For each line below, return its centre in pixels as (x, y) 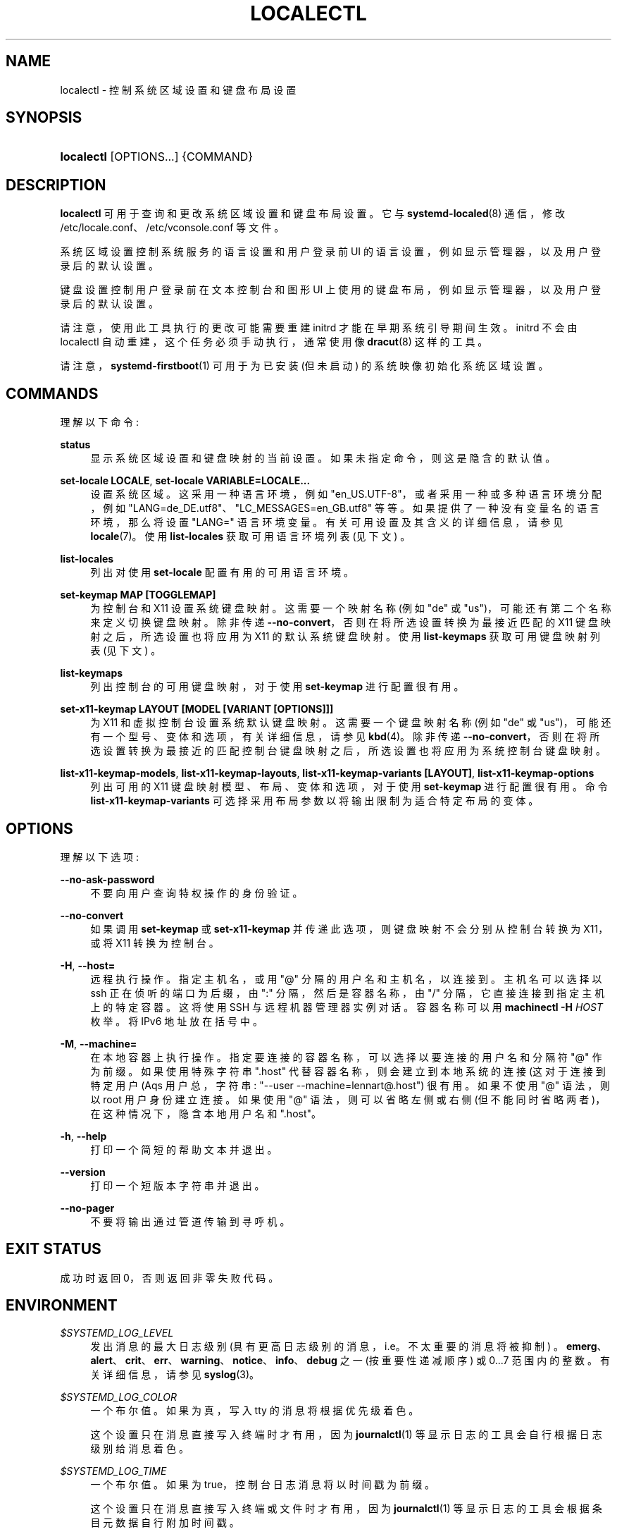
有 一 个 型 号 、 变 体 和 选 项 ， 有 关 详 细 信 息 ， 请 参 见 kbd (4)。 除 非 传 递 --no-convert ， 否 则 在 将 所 (345, 737)
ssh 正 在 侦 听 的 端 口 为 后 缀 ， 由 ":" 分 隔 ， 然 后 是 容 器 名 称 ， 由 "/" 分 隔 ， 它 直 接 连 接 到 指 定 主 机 (348, 993)
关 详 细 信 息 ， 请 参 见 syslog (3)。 (175, 1374)
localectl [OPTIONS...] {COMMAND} (157, 157)
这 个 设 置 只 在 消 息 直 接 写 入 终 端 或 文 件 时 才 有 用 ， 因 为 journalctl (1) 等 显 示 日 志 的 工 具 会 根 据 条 (346, 1508)
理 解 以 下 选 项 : (100, 857)
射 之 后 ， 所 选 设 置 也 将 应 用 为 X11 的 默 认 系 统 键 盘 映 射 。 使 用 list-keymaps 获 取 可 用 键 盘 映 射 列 (345, 637)
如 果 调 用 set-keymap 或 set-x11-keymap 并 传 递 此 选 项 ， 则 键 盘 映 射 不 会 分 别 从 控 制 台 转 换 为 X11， (349, 928)
